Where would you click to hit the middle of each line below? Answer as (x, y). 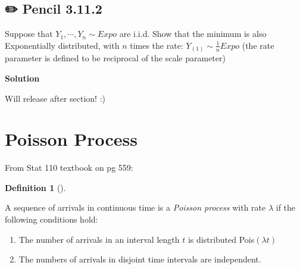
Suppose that (29, 34)
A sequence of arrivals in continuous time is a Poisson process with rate (135, 207)
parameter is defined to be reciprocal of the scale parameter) (115, 58)
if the (286, 207)
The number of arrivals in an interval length (99, 239)
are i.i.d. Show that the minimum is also (193, 34)
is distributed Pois (221, 239)
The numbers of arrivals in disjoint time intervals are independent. (140, 259)
